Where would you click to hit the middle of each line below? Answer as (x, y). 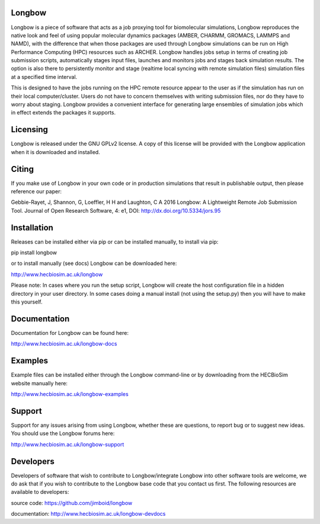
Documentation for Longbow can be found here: (70, 333)
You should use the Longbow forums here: (63, 433)
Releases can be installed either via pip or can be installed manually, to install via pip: (115, 242)
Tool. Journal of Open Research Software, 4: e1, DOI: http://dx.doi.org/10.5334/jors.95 (116, 210)
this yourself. (27, 302)
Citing (22, 169)
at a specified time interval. (44, 76)
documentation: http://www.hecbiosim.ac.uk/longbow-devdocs (88, 514)
